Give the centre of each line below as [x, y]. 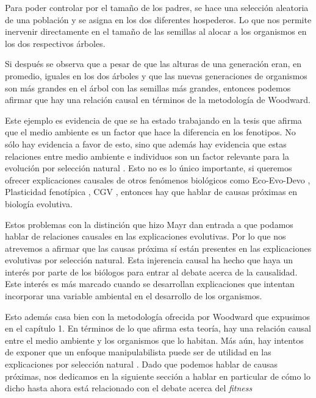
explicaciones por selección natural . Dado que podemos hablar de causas [142, 364]
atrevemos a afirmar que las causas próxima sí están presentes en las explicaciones [158, 248]
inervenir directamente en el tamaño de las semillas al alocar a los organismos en [156, 31]
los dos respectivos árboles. [55, 43]
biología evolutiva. [39, 203]
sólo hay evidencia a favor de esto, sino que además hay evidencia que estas [146, 144]
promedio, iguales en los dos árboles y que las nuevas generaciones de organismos [156, 75]
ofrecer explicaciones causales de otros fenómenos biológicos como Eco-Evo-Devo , [158, 179]
